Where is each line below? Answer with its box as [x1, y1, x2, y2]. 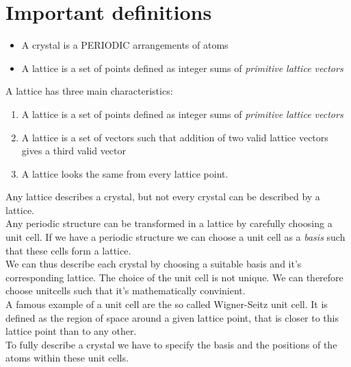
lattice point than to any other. [5, 324, 137, 338]
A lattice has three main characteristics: [5, 84, 173, 98]
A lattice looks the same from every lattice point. [21, 166, 229, 180]
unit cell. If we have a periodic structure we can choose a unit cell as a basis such [5, 230, 346, 244]
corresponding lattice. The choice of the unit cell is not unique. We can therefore [5, 270, 343, 284]
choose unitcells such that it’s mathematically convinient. [5, 283, 246, 298]
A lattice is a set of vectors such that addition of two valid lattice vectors [21, 130, 328, 144]
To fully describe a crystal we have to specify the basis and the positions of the [5, 337, 337, 351]
